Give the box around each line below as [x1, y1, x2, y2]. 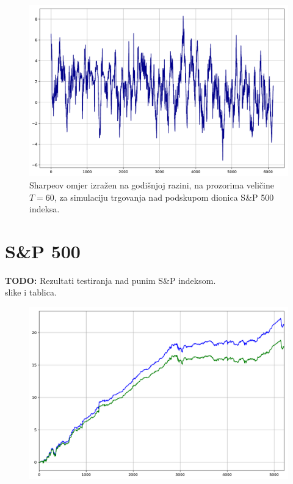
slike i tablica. [5, 286, 57, 299]
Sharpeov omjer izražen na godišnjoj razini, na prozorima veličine [29, 178, 274, 191]
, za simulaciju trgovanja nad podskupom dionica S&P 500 [54, 190, 274, 203]
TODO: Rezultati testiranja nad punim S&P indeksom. [5, 274, 216, 286]
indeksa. [29, 203, 60, 215]
